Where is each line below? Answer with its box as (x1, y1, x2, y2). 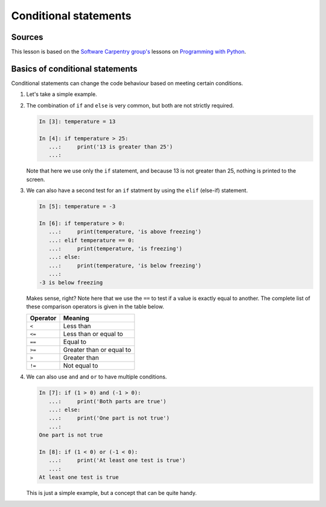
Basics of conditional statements (11, 63, 138, 74)
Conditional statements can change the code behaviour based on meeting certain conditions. (11, 79, 243, 87)
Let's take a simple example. (26, 91, 97, 98)
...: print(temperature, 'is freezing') (48, 245, 182, 252)
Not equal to (63, 362, 98, 370)
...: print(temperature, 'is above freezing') (48, 228, 202, 235)
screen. (26, 176, 45, 183)
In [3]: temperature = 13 (39, 118, 116, 125)
